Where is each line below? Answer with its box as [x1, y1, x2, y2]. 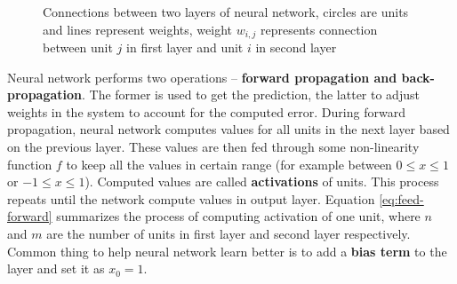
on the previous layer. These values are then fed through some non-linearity [7, 138, 420, 156]
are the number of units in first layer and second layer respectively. [46, 224, 411, 242]
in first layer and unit [126, 38, 244, 57]
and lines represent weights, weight [43, 20, 233, 38]
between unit [43, 38, 113, 57]
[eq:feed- [379, 189, 424, 208]
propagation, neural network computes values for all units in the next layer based [7, 120, 450, 138]
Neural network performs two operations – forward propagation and [7, 67, 397, 86]
